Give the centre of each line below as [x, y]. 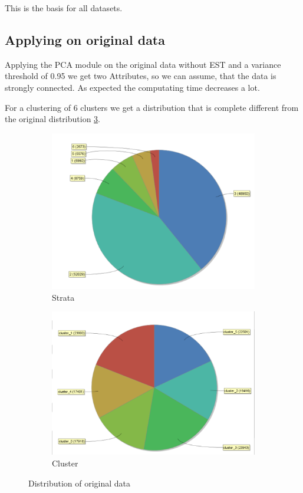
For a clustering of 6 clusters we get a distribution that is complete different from [152, 107]
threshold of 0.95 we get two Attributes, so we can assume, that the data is [141, 76]
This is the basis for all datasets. [64, 8]
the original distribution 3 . [52, 119]
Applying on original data [85, 39]
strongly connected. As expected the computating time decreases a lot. [132, 87]
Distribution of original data [80, 483]
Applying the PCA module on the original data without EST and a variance [143, 64]
